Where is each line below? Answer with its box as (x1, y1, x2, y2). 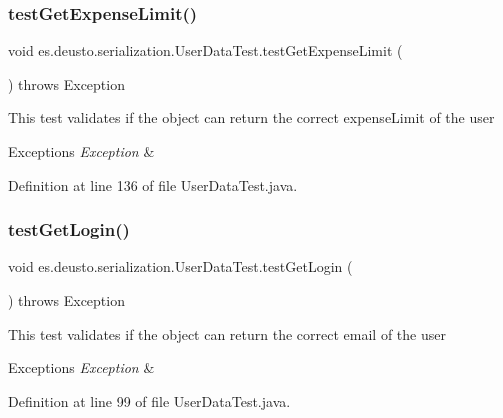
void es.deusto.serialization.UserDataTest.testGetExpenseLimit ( (8, 40, 403, 61)
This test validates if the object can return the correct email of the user (8, 323, 446, 344)
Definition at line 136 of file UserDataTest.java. (8, 174, 298, 195)
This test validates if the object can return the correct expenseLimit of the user (8, 107, 495, 128)
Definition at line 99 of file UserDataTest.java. (8, 390, 291, 411)
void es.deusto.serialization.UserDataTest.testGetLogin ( (8, 256, 353, 277)
